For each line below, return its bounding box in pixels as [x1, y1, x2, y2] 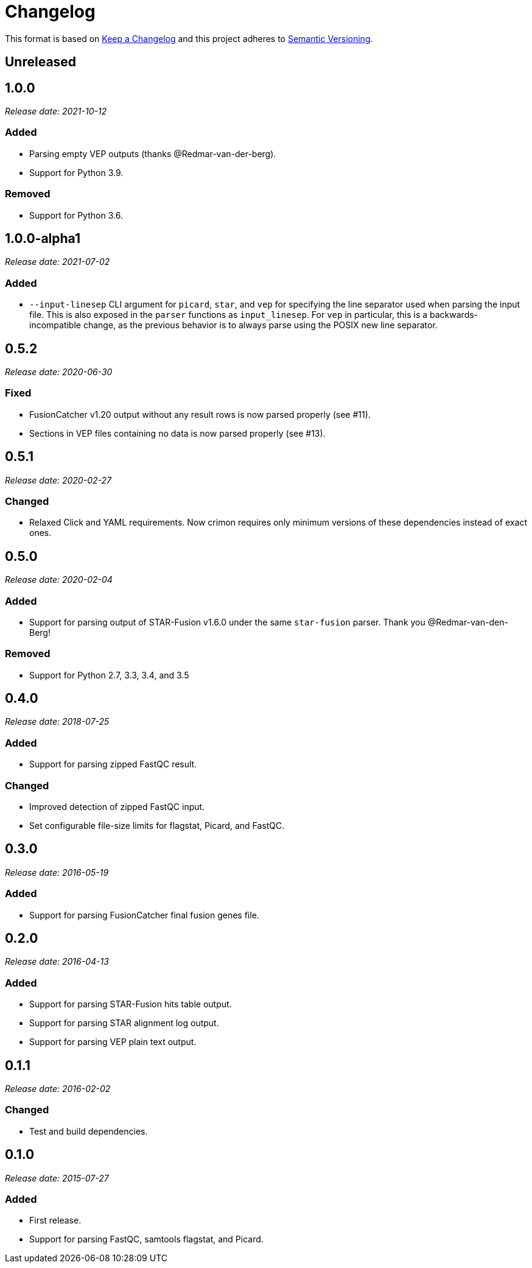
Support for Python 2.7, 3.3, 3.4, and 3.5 [29, 669, 189, 680]
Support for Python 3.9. [29, 167, 124, 178]
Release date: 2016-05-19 [5, 867, 109, 878]
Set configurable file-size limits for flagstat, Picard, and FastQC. [29, 820, 285, 831]
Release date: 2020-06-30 [5, 366, 113, 377]
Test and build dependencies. [29, 1125, 148, 1136]
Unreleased [5, 54, 77, 70]
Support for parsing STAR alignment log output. [29, 1018, 219, 1029]
